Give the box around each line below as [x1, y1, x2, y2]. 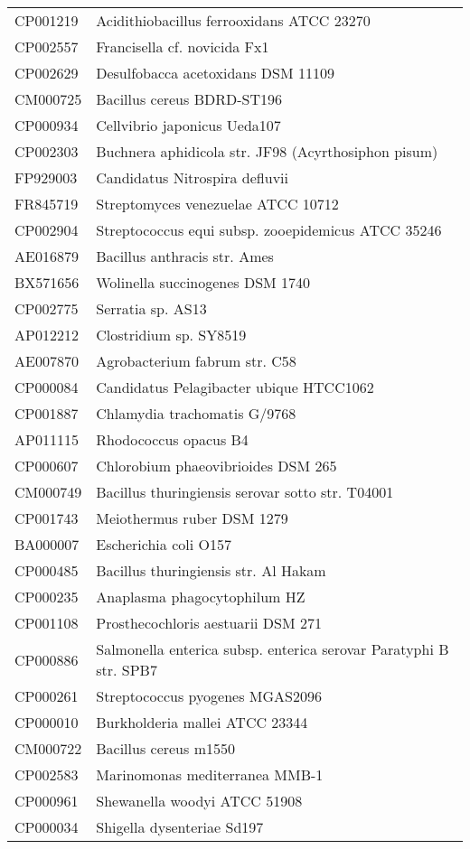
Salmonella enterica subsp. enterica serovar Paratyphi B [96, 639, 449, 659]
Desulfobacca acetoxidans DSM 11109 [96, 62, 334, 83]
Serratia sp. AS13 [96, 298, 207, 319]
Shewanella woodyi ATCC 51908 [96, 790, 303, 811]
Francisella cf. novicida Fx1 [96, 36, 269, 57]
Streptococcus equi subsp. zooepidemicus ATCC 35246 [96, 219, 442, 240]
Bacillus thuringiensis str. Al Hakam [96, 560, 326, 581]
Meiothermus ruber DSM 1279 [96, 508, 288, 528]
